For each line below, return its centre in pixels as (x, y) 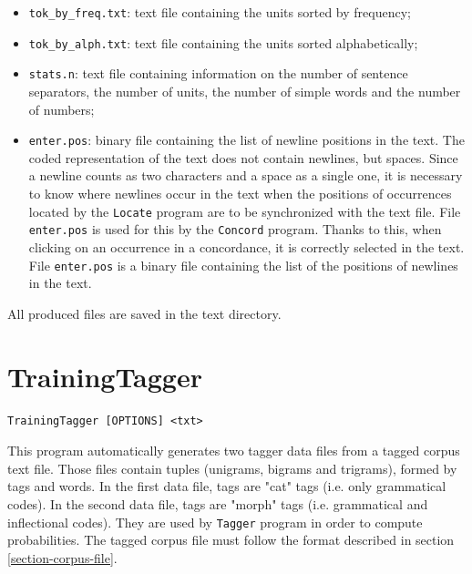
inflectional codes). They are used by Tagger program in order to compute (215, 522)
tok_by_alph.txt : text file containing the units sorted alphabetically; (223, 42)
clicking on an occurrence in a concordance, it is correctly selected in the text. (246, 246)
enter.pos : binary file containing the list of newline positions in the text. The (246, 140)
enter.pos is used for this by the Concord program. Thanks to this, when (235, 229)
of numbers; (62, 109)
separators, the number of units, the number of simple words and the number (245, 91)
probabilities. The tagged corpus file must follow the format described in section (231, 540)
